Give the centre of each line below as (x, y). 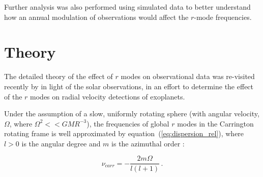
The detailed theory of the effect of (59, 76)
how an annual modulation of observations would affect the (96, 17)
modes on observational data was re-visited (188, 76)
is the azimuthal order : (148, 143)
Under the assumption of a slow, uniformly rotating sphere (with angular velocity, (132, 113)
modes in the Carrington (215, 123)
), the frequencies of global (128, 123)
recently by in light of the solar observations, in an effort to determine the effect (129, 86)
